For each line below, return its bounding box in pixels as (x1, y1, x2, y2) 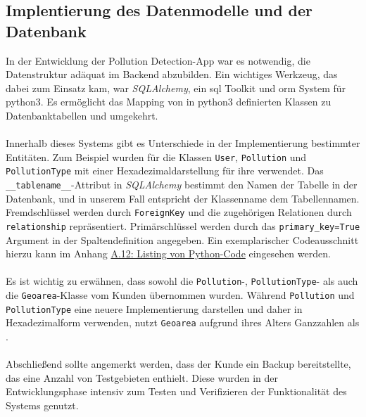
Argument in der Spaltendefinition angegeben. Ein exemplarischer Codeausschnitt (6, 232, 359, 247)
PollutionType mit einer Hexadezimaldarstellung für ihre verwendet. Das (6, 163, 324, 178)
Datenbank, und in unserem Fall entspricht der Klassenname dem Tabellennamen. (6, 191, 360, 205)
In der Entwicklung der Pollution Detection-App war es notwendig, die (6, 53, 310, 68)
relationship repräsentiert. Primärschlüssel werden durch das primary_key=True (6, 218, 360, 233)
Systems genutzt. (6, 398, 79, 412)
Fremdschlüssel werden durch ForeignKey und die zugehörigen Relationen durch (6, 205, 352, 219)
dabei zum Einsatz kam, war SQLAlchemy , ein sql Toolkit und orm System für (6, 80, 346, 95)
